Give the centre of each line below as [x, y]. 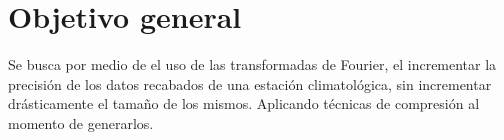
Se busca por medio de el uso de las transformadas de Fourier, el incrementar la [252, 64]
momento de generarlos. [81, 122]
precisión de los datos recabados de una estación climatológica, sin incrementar [250, 83]
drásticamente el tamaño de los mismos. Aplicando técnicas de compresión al [244, 103]
